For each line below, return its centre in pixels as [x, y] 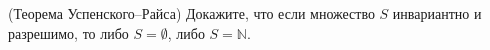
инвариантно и [437, 13]
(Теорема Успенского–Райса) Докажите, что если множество [191, 13]
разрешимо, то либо [68, 32]
